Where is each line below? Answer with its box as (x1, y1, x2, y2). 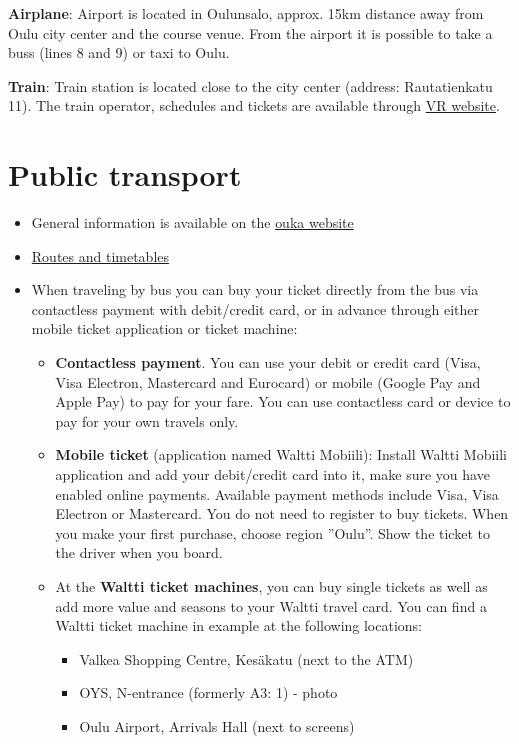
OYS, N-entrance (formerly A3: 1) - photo (79, 682, 338, 703)
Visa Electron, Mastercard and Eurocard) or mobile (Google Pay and (55, 371, 481, 392)
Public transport (8, 154, 242, 195)
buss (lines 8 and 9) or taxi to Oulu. (8, 42, 230, 63)
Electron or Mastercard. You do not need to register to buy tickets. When (55, 503, 509, 524)
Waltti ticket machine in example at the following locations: (55, 615, 423, 636)
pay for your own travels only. (55, 410, 239, 431)
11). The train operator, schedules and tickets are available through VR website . (8, 95, 500, 116)
